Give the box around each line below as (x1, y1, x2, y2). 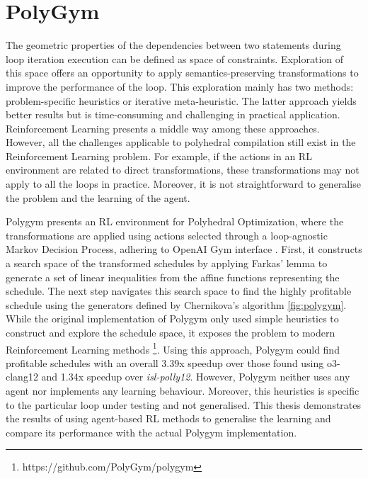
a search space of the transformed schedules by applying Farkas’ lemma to (6, 256, 328, 271)
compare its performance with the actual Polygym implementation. (6, 424, 297, 439)
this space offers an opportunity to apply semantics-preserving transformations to (6, 65, 359, 80)
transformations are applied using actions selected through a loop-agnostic (6, 227, 328, 242)
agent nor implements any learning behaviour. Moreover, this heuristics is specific (6, 383, 360, 398)
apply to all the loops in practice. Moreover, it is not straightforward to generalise (6, 176, 361, 191)
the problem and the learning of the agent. (6, 190, 190, 205)
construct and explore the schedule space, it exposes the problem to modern (6, 325, 335, 339)
